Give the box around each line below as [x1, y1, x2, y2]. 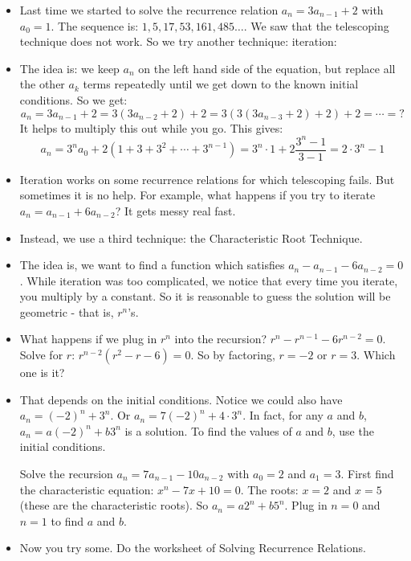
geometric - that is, [19, 303, 114, 320]
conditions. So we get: [19, 91, 128, 108]
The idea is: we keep [19, 59, 120, 76]
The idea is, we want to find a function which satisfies [19, 256, 285, 273]
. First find [340, 465, 394, 482]
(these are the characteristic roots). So [19, 497, 209, 514]
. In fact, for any [242, 407, 324, 424]
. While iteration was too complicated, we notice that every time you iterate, [19, 272, 398, 289]
